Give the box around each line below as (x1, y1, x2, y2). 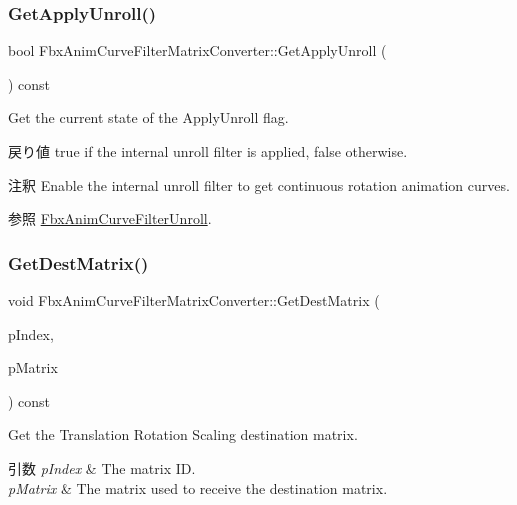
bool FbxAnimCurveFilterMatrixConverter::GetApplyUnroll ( (8, 40, 387, 61)
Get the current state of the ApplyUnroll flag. (8, 107, 289, 128)
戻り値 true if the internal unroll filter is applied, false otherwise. (8, 141, 408, 161)
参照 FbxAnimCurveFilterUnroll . (8, 208, 212, 229)
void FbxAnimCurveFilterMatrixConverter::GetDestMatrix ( (8, 290, 380, 310)
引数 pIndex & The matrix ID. (8, 457, 196, 478)
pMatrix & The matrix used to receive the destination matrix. (8, 477, 388, 498)
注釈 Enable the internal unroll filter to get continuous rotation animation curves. (8, 174, 510, 195)
